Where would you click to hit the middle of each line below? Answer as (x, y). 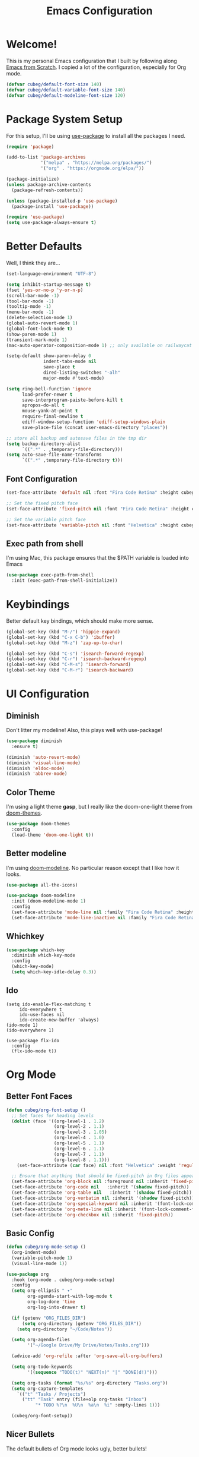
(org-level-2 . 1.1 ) (79, 1127)
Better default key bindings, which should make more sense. (80, 621)
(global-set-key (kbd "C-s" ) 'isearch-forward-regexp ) (75, 654)
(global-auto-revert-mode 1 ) (42, 323)
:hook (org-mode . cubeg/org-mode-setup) (63, 1280)
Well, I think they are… (33, 263)
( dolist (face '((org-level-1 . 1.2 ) (58, 1121)
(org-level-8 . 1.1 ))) (82, 1160)
